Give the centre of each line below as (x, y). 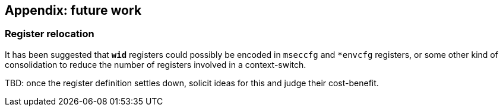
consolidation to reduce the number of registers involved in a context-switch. (156, 64)
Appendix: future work (73, 10)
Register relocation (50, 34)
